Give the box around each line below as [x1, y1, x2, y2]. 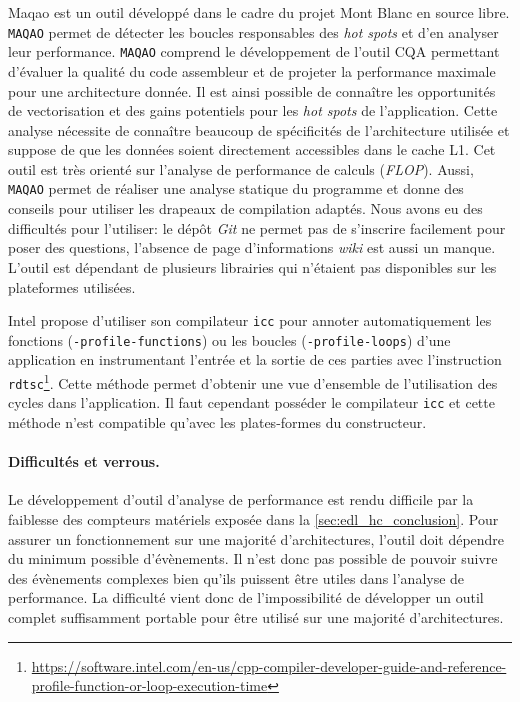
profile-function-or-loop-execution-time [31, 675, 268, 696]
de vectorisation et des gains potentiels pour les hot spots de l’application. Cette [8, 100, 498, 121]
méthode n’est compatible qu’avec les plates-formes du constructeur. [8, 411, 427, 432]
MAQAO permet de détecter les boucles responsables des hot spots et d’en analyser [8, 21, 499, 42]
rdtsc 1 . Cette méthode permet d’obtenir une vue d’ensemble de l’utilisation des [8, 370, 498, 393]
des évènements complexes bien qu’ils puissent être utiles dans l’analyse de [8, 567, 465, 588]
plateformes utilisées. [8, 276, 136, 297]
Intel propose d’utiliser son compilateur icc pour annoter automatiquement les [8, 310, 492, 331]
